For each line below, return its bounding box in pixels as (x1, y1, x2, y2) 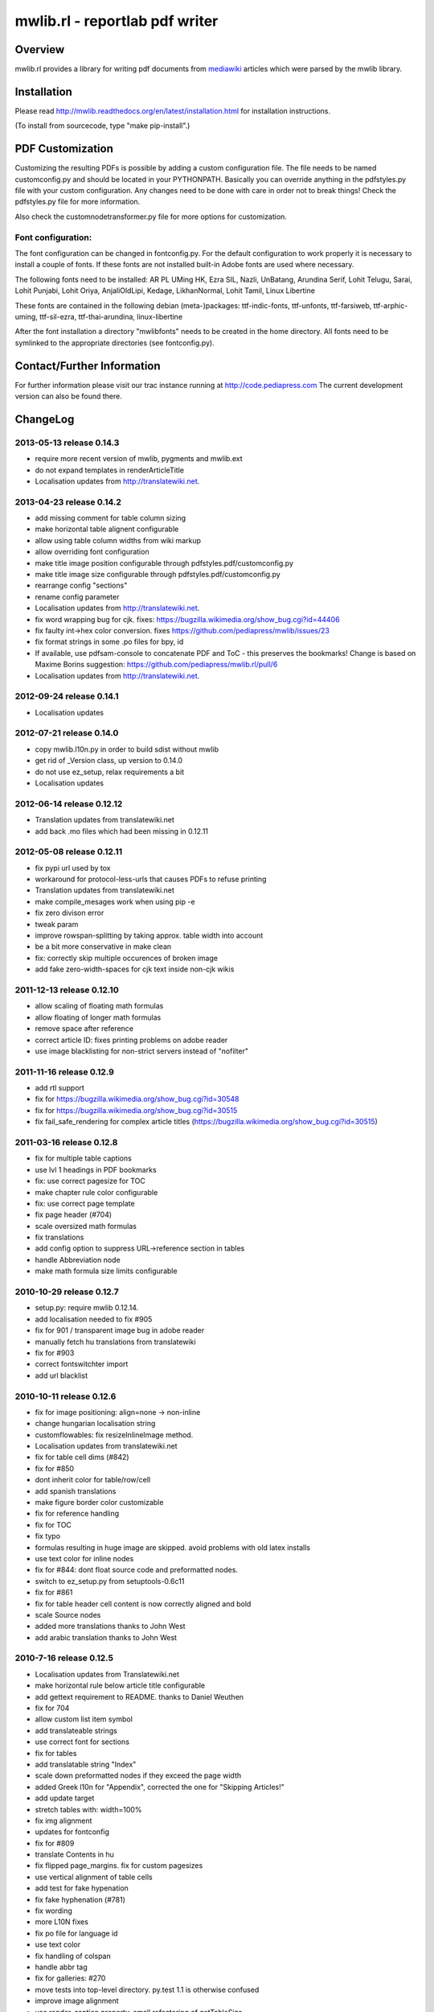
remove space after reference (35, 1024, 134, 1033)
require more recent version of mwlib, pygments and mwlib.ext (35, 454, 243, 464)
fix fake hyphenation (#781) (35, 1894, 126, 1904)
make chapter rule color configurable (35, 1187, 158, 1197)
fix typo (35, 1532, 60, 1541)
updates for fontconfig (35, 1827, 110, 1837)
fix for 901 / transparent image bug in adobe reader (35, 1326, 205, 1335)
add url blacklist (35, 1371, 88, 1380)
